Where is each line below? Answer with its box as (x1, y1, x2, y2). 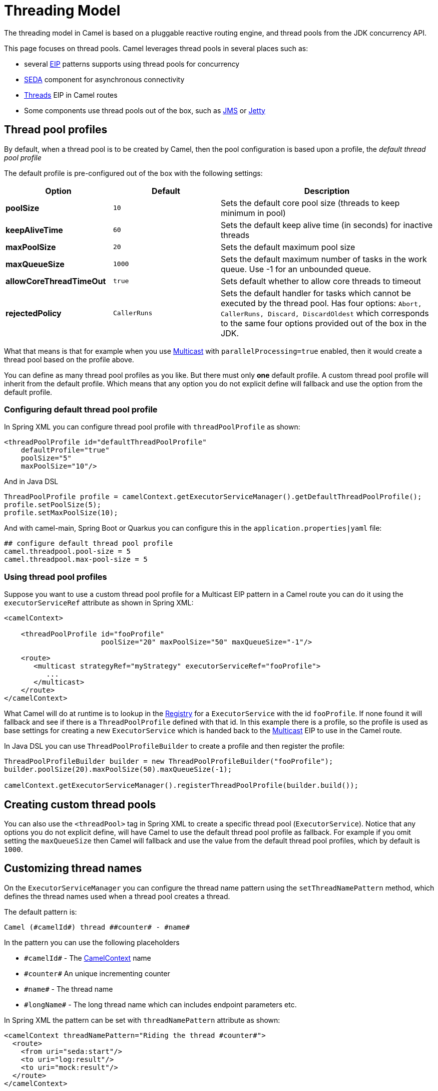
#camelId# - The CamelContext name (24, 953, 151, 962)
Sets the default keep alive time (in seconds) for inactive (221, 220, 433, 230)
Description (304, 185, 350, 196)
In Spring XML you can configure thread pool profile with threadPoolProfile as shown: (4, 422, 300, 431)
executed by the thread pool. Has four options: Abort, (221, 298, 422, 308)
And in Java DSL (4, 477, 59, 486)
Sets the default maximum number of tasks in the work (221, 254, 427, 264)
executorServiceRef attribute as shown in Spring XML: (4, 598, 194, 607)
